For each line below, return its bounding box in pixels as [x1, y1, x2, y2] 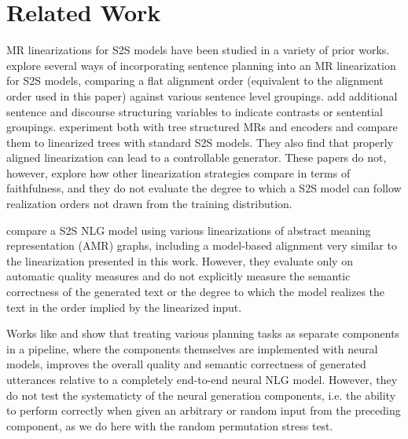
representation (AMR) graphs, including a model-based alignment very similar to [6, 237, 397, 254]
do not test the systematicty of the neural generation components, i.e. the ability [6, 386, 396, 403]
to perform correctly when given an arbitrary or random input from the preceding [6, 402, 401, 419]
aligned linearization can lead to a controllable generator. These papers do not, [6, 149, 387, 166]
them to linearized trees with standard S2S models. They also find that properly [6, 134, 394, 150]
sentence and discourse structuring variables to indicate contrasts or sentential [6, 103, 383, 119]
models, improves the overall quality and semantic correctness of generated [6, 356, 366, 372]
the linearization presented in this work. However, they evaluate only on [6, 252, 353, 269]
